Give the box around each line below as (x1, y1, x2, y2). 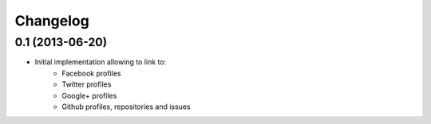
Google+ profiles (61, 91, 117, 100)
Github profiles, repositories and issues (61, 102, 191, 111)
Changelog (14, 12, 89, 29)
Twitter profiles (61, 79, 112, 89)
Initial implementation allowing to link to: (34, 57, 167, 67)
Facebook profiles (61, 68, 121, 78)
